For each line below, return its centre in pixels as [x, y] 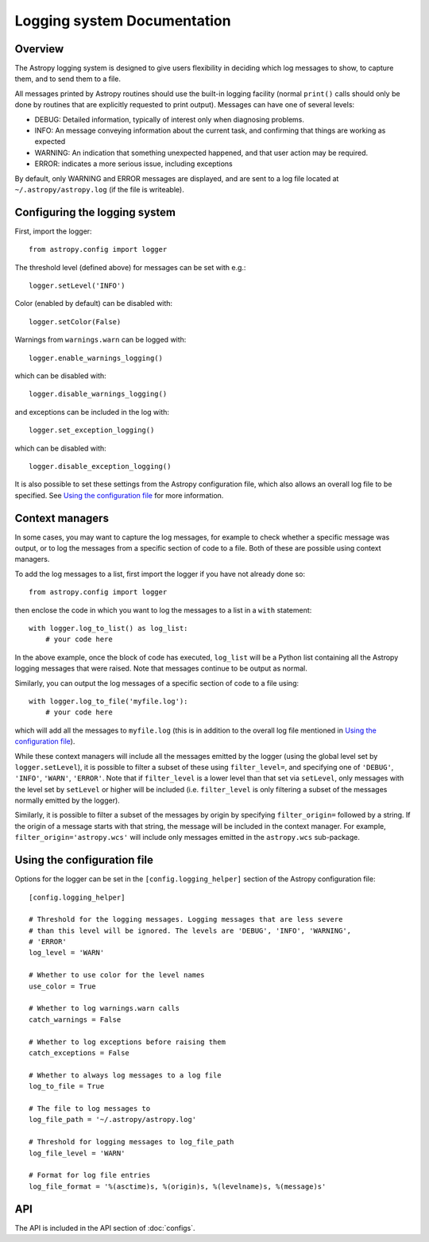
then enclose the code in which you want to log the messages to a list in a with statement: [163, 610]
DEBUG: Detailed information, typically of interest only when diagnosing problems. [170, 119]
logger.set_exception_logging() [92, 430]
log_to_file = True [67, 1086]
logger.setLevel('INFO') [77, 286]
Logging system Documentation [123, 21]
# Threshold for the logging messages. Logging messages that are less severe [186, 919]
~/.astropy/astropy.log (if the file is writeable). [99, 189]
